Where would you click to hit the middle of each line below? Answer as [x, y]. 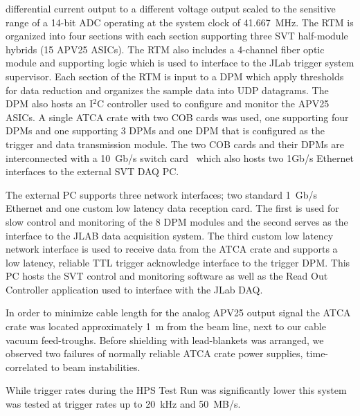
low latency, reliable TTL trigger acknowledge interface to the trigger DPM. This [178, 262]
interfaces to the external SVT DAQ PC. [92, 171]
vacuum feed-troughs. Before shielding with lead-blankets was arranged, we [165, 340]
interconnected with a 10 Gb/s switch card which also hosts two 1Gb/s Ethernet [180, 157]
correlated [27, 367]
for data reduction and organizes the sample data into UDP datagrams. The [167, 90]
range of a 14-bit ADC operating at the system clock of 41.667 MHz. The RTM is [180, 22]
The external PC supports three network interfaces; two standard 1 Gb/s [162, 194]
